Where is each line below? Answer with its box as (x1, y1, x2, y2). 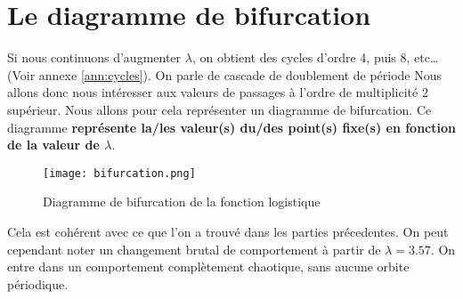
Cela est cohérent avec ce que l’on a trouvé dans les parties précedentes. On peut (7, 222, 449, 240)
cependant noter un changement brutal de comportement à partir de (7, 239, 381, 258)
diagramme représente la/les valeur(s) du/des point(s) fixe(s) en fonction (7, 117, 456, 136)
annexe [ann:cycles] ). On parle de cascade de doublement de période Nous (38, 65, 443, 84)
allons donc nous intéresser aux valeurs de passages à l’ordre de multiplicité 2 (7, 83, 428, 101)
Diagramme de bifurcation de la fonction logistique (43, 192, 321, 211)
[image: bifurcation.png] (43, 166, 196, 180)
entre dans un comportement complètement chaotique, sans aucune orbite (7, 257, 410, 276)
